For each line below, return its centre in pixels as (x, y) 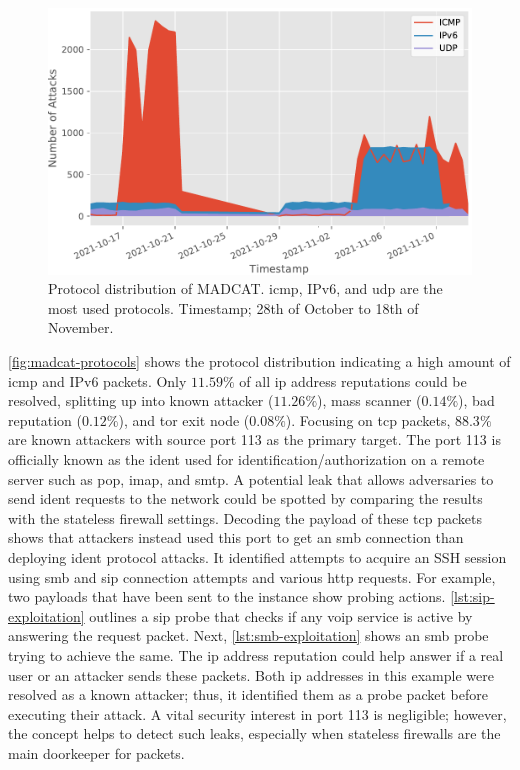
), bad (476, 400)
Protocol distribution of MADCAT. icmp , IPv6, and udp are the (245, 288)
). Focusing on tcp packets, (368, 419)
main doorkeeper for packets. (96, 752)
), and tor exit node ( (184, 419)
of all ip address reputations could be (353, 380)
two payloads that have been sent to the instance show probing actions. (227, 596)
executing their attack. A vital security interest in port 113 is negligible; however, (257, 713)
